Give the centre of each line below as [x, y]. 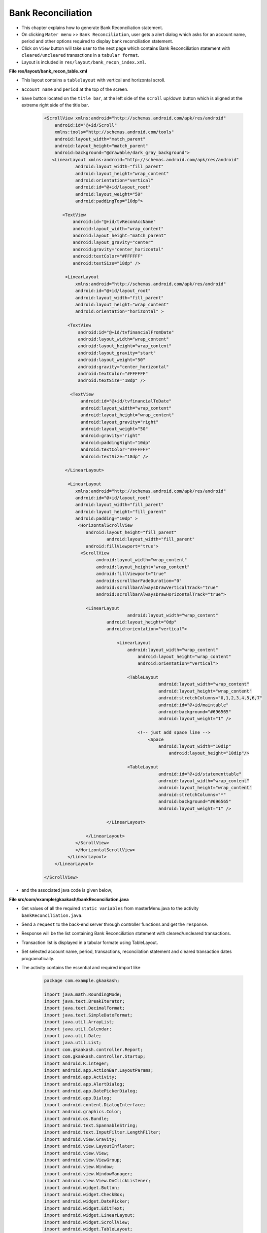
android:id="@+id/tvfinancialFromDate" [126, 332]
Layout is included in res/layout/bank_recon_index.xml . [84, 62]
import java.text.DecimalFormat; [84, 1008]
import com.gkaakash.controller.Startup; [95, 1056]
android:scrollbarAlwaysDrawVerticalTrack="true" [157, 588]
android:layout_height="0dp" [141, 622]
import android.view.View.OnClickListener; [98, 1181]
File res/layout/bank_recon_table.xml [48, 71]
